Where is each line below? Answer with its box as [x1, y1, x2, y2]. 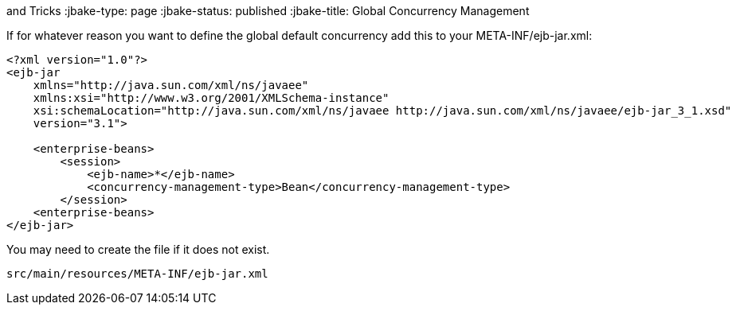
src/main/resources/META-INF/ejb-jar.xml [6, 267, 268, 280]
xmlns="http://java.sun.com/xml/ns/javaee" [33, 79, 309, 91]
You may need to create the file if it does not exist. [6, 243, 270, 256]
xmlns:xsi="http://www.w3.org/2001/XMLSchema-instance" [33, 91, 390, 104]
